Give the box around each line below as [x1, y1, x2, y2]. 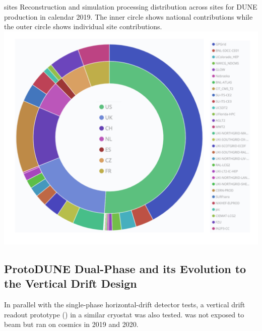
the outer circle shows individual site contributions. [4, 21, 162, 32]
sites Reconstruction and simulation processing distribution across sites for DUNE [4, 2, 257, 12]
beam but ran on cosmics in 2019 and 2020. [4, 319, 139, 329]
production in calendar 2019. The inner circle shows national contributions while [4, 11, 253, 22]
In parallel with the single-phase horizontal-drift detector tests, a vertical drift [4, 299, 245, 310]
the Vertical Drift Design [4, 276, 137, 291]
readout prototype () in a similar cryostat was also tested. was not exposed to [4, 309, 244, 319]
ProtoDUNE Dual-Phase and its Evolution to [4, 261, 246, 277]
